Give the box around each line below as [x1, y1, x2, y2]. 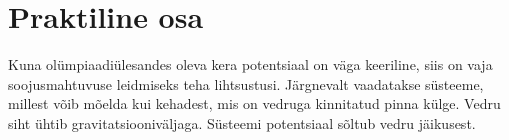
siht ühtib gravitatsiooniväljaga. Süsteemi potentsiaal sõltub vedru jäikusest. [8, 112, 476, 133]
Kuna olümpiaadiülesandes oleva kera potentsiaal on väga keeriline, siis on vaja [8, 54, 493, 75]
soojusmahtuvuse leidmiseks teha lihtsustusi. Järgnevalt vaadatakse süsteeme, [8, 73, 484, 94]
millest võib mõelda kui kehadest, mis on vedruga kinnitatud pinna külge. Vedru [8, 93, 501, 114]
